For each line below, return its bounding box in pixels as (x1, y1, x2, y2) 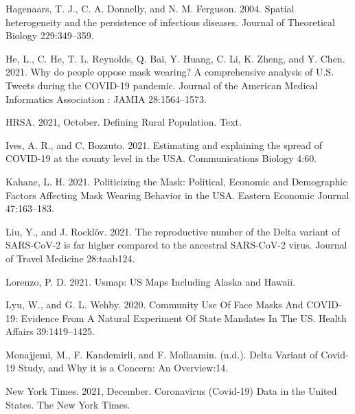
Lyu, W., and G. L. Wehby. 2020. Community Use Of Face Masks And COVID (5, 297, 339, 312)
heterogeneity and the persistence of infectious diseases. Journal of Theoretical (5, 14, 335, 29)
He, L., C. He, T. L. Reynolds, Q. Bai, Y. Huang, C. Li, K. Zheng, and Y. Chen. (5, 51, 345, 65)
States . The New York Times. (5, 397, 130, 411)
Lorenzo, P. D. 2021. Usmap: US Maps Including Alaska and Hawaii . (5, 274, 296, 288)
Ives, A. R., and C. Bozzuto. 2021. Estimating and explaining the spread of (5, 137, 322, 152)
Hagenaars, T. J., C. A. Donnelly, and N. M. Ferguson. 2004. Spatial (5, 1, 295, 15)
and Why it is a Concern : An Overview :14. (48, 360, 229, 375)
